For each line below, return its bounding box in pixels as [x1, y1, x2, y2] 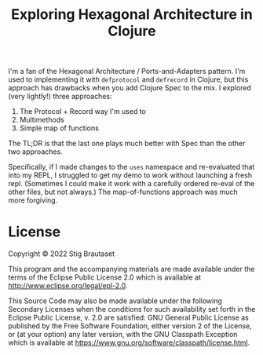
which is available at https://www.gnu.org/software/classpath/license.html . [8, 338, 250, 347]
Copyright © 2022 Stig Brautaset [8, 249, 115, 258]
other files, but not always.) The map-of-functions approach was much [8, 187, 238, 197]
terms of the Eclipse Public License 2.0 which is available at [8, 273, 202, 282]
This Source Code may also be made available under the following [8, 296, 222, 306]
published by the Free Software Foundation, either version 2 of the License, [8, 321, 253, 331]
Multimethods [19, 115, 64, 125]
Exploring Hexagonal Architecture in [11, 5, 253, 24]
